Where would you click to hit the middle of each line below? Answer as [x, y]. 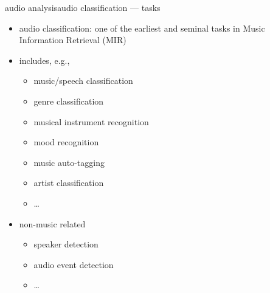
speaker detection [66, 244]
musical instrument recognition [91, 121]
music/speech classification [83, 81]
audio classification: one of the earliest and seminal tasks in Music [142, 28]
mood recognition [66, 142]
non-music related [52, 223]
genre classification [69, 101]
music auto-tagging [69, 162]
